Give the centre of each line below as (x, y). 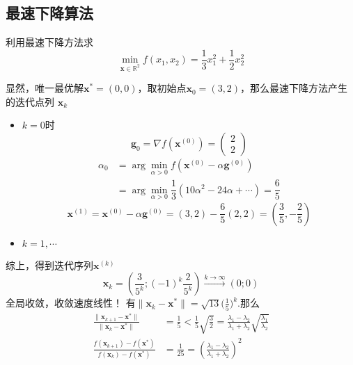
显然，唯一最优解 (45, 88)
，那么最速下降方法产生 (294, 88)
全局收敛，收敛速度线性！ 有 (71, 303)
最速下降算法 (49, 13)
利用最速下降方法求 (49, 42)
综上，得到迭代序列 (49, 265)
